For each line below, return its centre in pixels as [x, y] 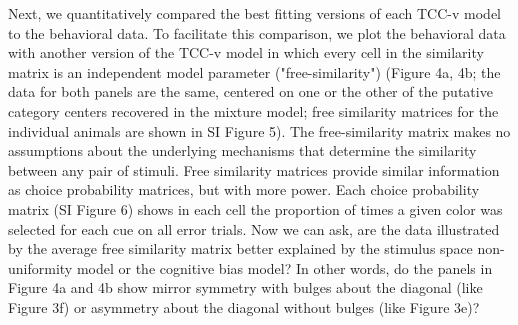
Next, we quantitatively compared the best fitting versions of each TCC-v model [254, 13]
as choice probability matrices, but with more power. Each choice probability [244, 189]
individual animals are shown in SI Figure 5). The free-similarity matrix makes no [259, 130]
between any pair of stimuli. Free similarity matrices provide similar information [254, 169]
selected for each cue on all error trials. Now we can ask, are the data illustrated [254, 228]
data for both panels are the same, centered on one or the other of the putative [250, 91]
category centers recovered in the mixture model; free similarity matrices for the [253, 110]
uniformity [40, 267]
